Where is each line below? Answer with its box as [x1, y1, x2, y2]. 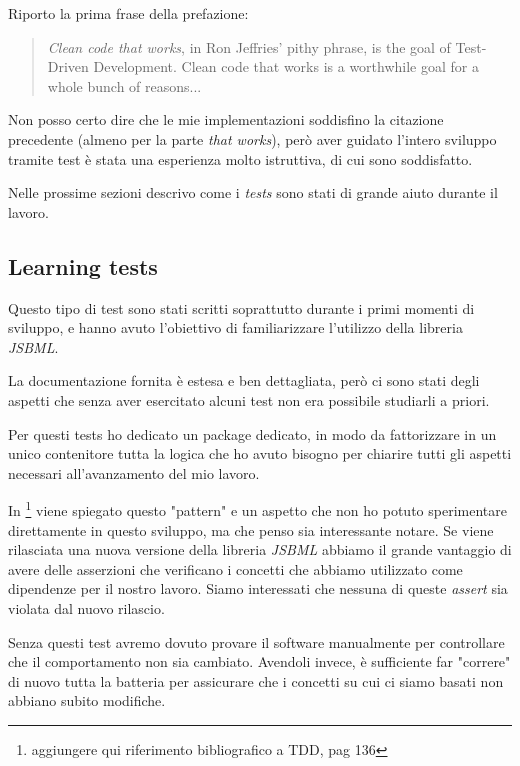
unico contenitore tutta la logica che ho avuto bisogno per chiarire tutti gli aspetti [8, 443, 512, 464]
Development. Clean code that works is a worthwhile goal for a [93, 56, 479, 77]
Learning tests [8, 250, 158, 281]
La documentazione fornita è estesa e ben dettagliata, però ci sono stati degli [8, 370, 480, 391]
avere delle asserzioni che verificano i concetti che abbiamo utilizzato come [8, 558, 463, 579]
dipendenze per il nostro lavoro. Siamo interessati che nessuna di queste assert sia [8, 578, 508, 599]
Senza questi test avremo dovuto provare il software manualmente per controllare [8, 631, 505, 652]
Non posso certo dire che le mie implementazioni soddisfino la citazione [8, 109, 444, 130]
